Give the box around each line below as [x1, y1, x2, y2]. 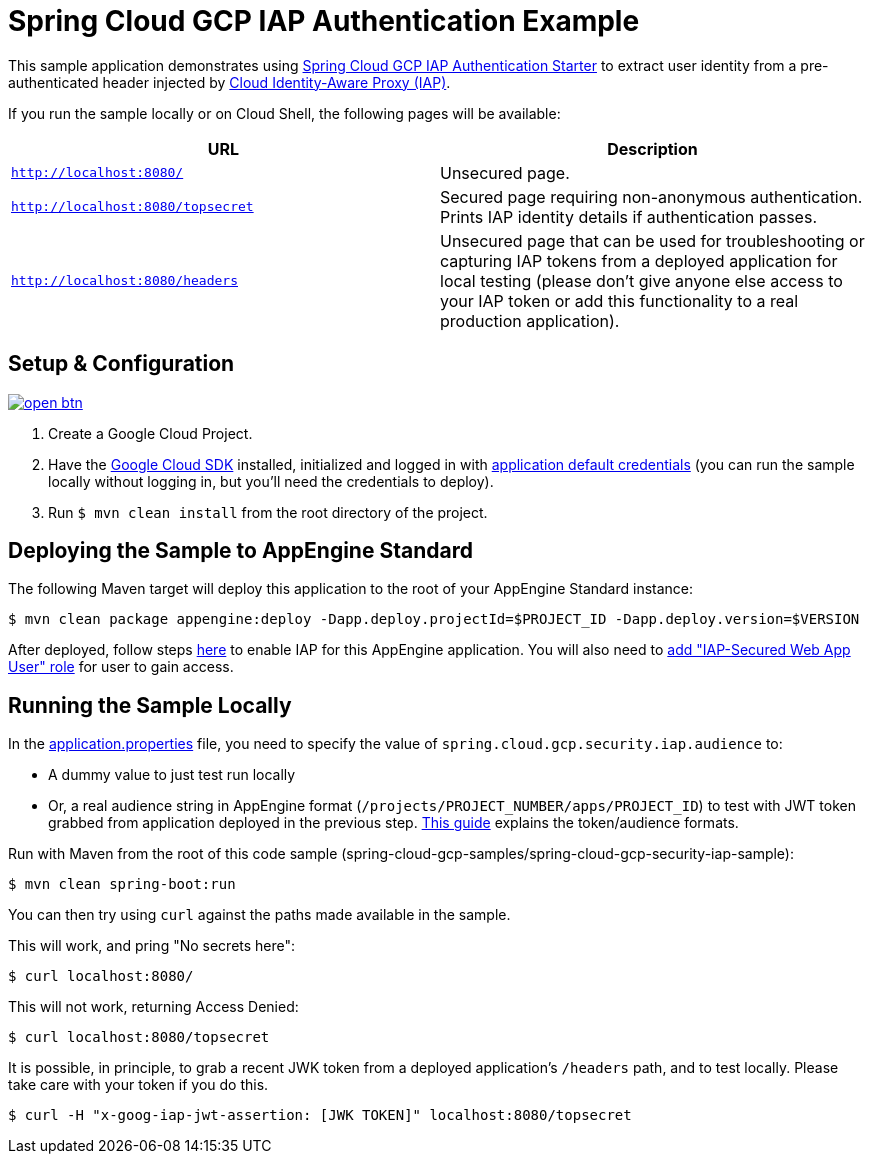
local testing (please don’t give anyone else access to [440, 270, 843, 291]
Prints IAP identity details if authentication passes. [440, 206, 817, 227]
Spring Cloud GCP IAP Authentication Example [8, 4, 640, 38]
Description [607, 138, 698, 159]
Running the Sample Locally [8, 692, 292, 718]
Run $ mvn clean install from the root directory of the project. [48, 503, 488, 521]
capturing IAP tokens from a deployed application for [440, 250, 838, 271]
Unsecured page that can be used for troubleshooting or [440, 230, 865, 251]
